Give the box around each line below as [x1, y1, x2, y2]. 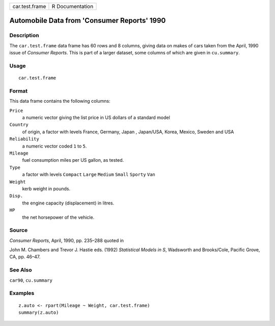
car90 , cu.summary [9, 277, 53, 283]
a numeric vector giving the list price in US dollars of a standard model [22, 114, 170, 121]
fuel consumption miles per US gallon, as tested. [22, 157, 124, 163]
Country [9, 122, 29, 128]
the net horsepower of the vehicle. [22, 214, 95, 220]
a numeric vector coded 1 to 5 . [22, 143, 87, 149]
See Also [9, 266, 32, 274]
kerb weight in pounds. [22, 186, 71, 192]
